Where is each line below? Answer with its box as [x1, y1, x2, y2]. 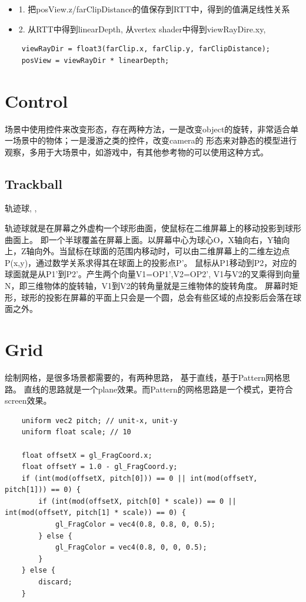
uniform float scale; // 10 [21, 428, 131, 437]
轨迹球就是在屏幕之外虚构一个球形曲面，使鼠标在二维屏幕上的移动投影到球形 [5, 222, 301, 234]
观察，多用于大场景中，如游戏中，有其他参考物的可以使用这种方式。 [5, 145, 268, 158]
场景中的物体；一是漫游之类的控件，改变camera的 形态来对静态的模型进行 [12, 134, 297, 147]
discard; [38, 578, 72, 587]
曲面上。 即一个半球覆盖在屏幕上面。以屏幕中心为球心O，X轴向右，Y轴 [5, 233, 282, 245]
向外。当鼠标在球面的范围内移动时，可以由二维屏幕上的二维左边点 [34, 245, 290, 257]
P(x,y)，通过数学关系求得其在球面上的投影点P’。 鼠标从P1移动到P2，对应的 [5, 256, 297, 268]
